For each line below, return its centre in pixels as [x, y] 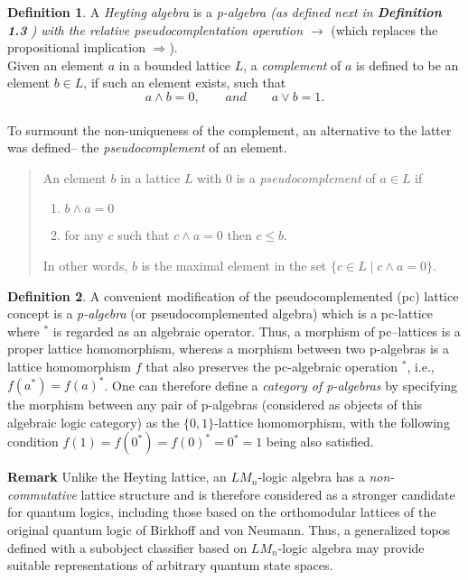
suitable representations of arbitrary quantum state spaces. [170, 565]
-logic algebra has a [311, 477]
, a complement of [292, 64]
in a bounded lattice [175, 64]
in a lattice [150, 177]
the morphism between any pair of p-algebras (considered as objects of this [215, 404]
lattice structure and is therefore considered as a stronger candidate [268, 494]
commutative [42, 494]
